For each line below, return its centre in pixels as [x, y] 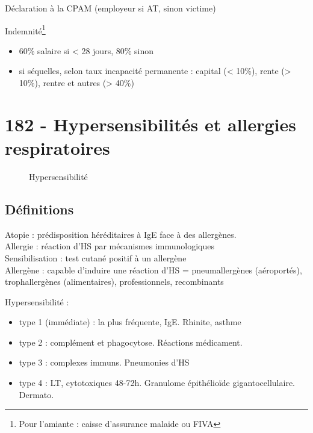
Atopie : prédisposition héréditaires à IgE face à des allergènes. [121, 234]
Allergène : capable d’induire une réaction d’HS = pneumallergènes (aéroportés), [153, 269]
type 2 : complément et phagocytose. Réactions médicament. [131, 342]
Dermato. [36, 394]
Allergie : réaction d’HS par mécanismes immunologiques [110, 246]
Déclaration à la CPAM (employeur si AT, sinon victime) [110, 8]
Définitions [39, 209]
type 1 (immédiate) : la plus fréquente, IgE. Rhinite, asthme [130, 322]
